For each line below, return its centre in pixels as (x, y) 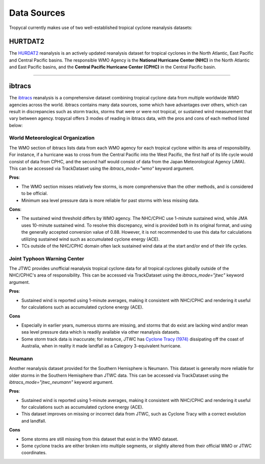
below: (16, 125)
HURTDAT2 (27, 42)
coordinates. (34, 453)
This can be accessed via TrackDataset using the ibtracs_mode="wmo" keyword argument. (102, 169)
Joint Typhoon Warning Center (47, 258)
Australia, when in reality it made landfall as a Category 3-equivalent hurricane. (101, 346)
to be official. (35, 193)
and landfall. (34, 421)
